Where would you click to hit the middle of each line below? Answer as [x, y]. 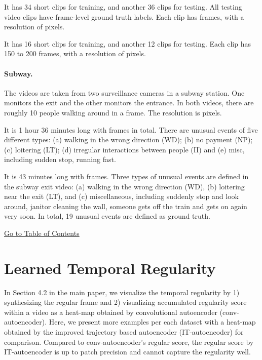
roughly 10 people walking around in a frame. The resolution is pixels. [113, 112]
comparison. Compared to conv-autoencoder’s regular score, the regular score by [129, 342]
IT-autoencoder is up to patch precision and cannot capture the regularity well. [127, 352]
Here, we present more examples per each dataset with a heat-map [152, 322]
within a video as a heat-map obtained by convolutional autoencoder [111, 312]
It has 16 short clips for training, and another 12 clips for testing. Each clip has [127, 43]
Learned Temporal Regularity [110, 268]
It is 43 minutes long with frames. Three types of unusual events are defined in [126, 176]
